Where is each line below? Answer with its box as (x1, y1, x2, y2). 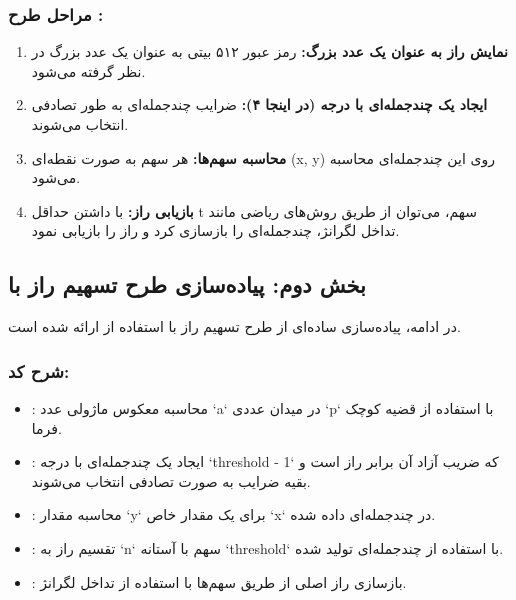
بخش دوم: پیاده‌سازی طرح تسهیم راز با (8, 269, 366, 300)
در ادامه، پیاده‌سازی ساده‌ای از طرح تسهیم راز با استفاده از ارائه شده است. (8, 316, 461, 337)
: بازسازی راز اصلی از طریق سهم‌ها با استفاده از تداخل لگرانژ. (31, 571, 407, 592)
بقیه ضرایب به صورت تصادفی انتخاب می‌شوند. (31, 470, 311, 491)
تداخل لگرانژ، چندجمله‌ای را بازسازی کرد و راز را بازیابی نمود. (31, 220, 400, 241)
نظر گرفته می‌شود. (31, 60, 146, 81)
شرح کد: (8, 358, 70, 383)
